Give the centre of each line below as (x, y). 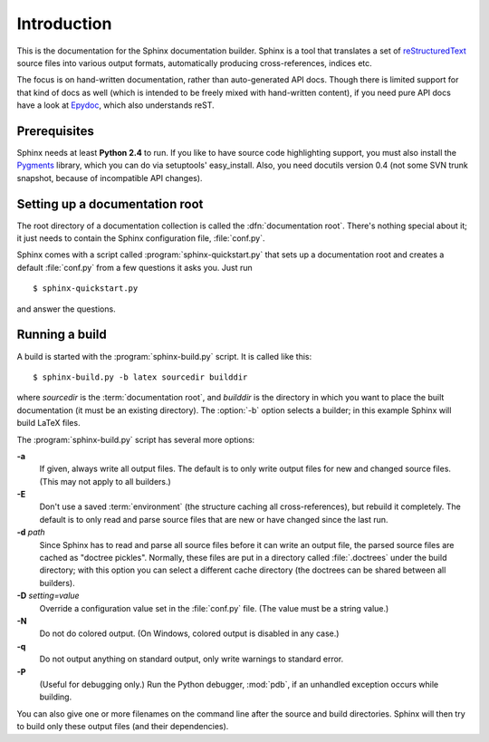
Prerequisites (55, 131)
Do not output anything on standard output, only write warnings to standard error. (192, 659)
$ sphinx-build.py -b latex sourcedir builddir (140, 377)
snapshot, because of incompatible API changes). (110, 178)
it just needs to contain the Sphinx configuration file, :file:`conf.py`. (141, 238)
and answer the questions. (67, 309)
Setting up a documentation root (110, 204)
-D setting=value (48, 596)
